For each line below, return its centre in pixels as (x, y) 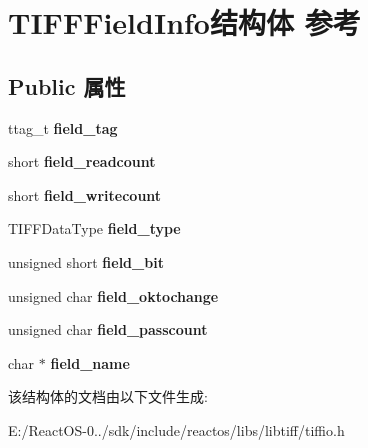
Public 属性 (67, 85)
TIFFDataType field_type (94, 228)
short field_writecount (85, 194)
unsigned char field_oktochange (113, 295)
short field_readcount (82, 161)
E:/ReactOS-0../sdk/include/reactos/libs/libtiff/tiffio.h (176, 429)
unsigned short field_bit (86, 261)
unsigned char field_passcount (108, 329)
